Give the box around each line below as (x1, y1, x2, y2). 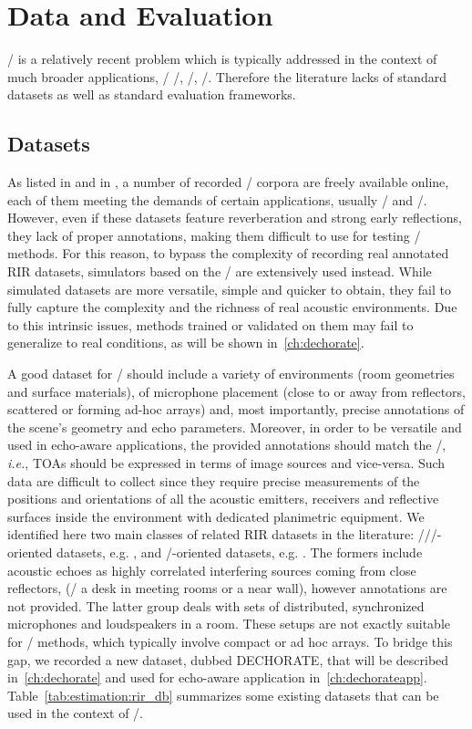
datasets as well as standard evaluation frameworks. (7, 85, 296, 104)
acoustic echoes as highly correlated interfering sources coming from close (7, 560, 416, 579)
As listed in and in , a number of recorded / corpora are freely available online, (7, 172, 449, 192)
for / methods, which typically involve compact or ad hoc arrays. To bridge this (7, 631, 453, 651)
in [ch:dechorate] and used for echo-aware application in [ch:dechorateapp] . (7, 668, 427, 687)
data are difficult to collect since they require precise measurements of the (7, 471, 420, 490)
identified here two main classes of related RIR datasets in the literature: (7, 525, 415, 544)
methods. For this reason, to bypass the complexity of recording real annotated (7, 244, 449, 263)
